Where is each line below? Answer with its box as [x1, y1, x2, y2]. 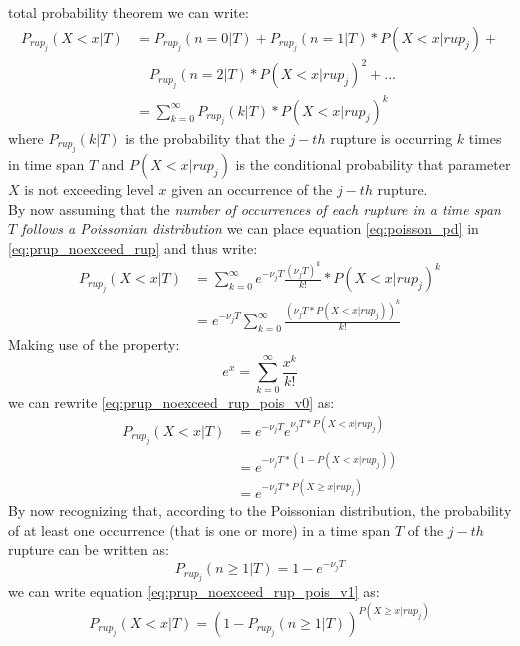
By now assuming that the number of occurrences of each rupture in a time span [8, 198, 501, 219]
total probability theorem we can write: [8, 2, 249, 22]
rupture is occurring [330, 127, 453, 148]
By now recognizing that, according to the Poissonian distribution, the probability [8, 500, 512, 521]
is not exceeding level [24, 179, 154, 200]
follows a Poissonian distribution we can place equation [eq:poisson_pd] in [21, 218, 479, 239]
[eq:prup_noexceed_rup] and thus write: [8, 237, 258, 258]
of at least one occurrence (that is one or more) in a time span [8, 519, 391, 540]
